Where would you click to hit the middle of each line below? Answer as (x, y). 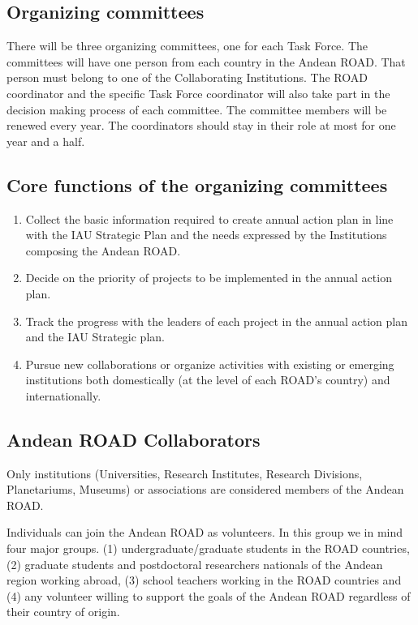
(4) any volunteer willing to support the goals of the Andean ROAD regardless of (209, 595)
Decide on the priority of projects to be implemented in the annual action (209, 278)
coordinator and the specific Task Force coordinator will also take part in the (198, 93)
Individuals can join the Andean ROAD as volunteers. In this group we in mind (205, 532)
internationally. (63, 395)
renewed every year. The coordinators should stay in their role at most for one (201, 125)
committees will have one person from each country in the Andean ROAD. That (206, 61)
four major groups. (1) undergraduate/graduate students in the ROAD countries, (208, 548)
